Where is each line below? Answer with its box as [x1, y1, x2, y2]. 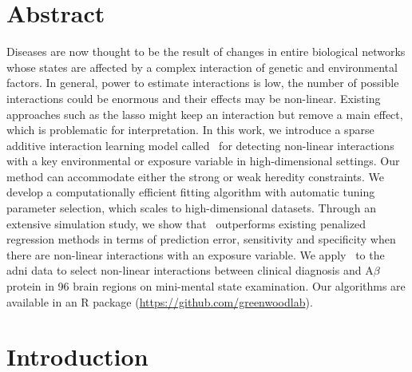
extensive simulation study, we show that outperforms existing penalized [6, 215, 366, 232]
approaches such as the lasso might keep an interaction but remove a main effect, [6, 105, 403, 122]
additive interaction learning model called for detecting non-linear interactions [6, 137, 394, 153]
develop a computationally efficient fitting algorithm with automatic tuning [6, 184, 375, 200]
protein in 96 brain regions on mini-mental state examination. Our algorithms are [6, 278, 406, 295]
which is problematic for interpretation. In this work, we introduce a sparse [6, 121, 374, 138]
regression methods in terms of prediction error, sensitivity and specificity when [6, 231, 396, 247]
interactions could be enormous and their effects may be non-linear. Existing [6, 89, 381, 106]
